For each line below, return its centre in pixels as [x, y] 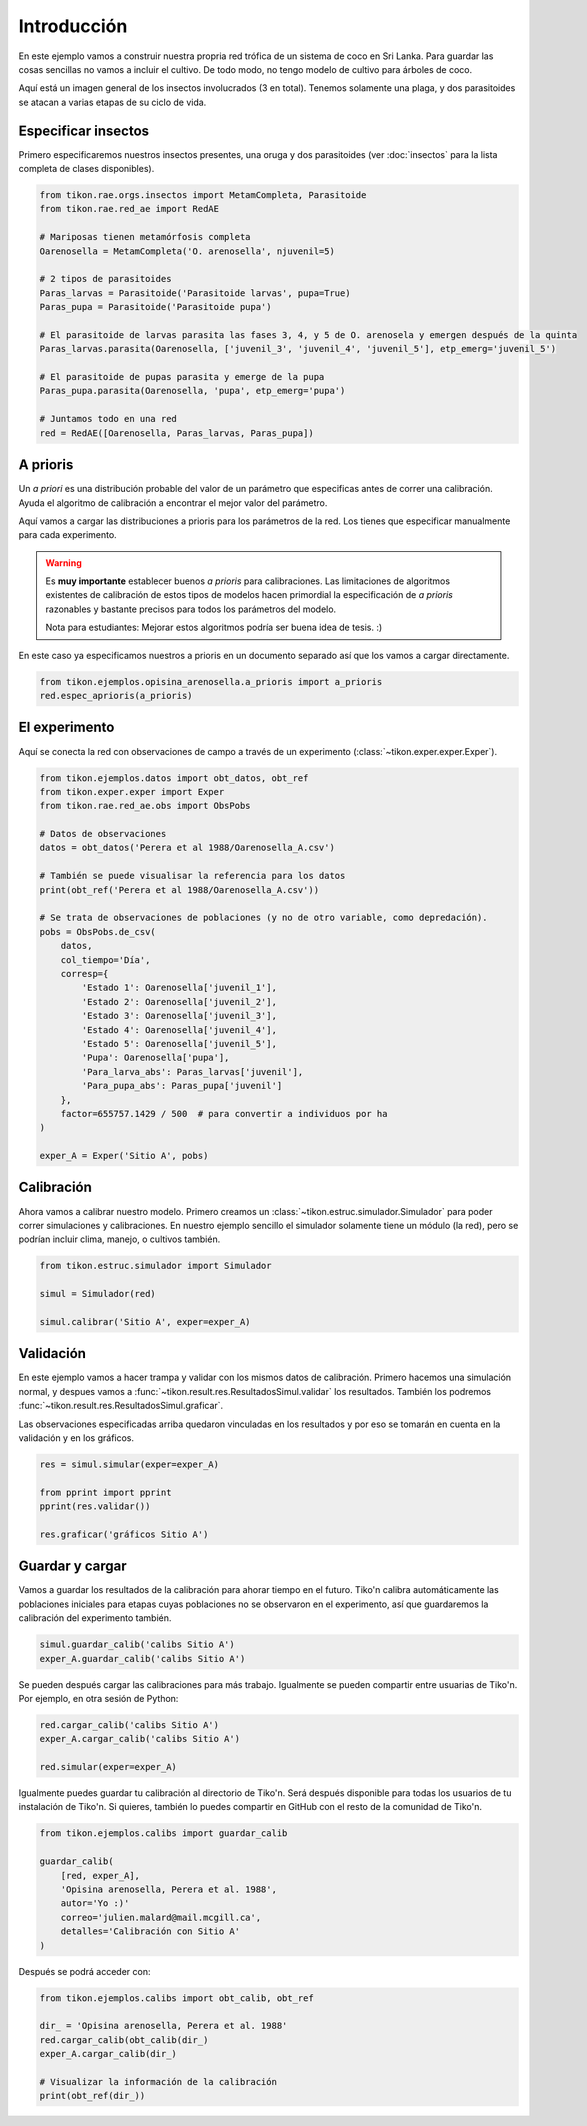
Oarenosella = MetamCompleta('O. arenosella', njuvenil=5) [187, 251]
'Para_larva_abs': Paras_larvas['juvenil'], [192, 1071]
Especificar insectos [84, 130]
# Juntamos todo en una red [108, 419]
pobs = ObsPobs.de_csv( [98, 931]
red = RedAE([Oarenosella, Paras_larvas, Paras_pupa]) [176, 433]
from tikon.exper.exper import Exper [132, 791]
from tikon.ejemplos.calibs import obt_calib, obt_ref [176, 1998]
